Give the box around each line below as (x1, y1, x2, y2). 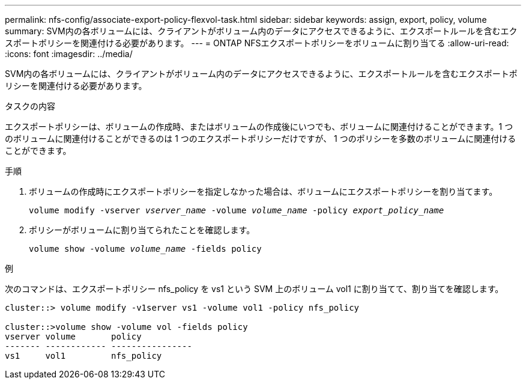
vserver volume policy (5, 332, 142, 341)
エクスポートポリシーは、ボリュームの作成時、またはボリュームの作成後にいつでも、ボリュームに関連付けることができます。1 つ (5, 121, 513, 132)
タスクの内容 (5, 101, 55, 111)
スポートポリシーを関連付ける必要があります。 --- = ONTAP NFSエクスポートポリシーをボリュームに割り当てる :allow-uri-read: (5, 38, 509, 48)
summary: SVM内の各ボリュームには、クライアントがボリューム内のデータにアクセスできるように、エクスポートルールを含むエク (5, 26, 518, 36)
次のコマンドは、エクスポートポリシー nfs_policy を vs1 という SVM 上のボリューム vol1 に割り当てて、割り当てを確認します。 (5, 284, 504, 294)
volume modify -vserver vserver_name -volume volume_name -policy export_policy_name (29, 206, 444, 215)
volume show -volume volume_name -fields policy (29, 244, 262, 254)
